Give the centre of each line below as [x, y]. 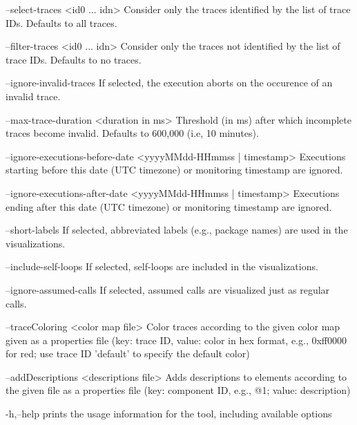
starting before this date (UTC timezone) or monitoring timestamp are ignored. [174, 170]
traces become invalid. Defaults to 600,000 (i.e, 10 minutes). [132, 133]
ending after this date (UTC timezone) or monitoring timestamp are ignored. [169, 206]
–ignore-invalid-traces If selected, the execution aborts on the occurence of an [169, 83]
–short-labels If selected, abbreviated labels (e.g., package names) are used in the [177, 230]
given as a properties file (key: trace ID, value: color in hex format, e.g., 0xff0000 [176, 340]
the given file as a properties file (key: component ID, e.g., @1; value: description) [178, 390]
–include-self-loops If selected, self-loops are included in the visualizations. [162, 266]
